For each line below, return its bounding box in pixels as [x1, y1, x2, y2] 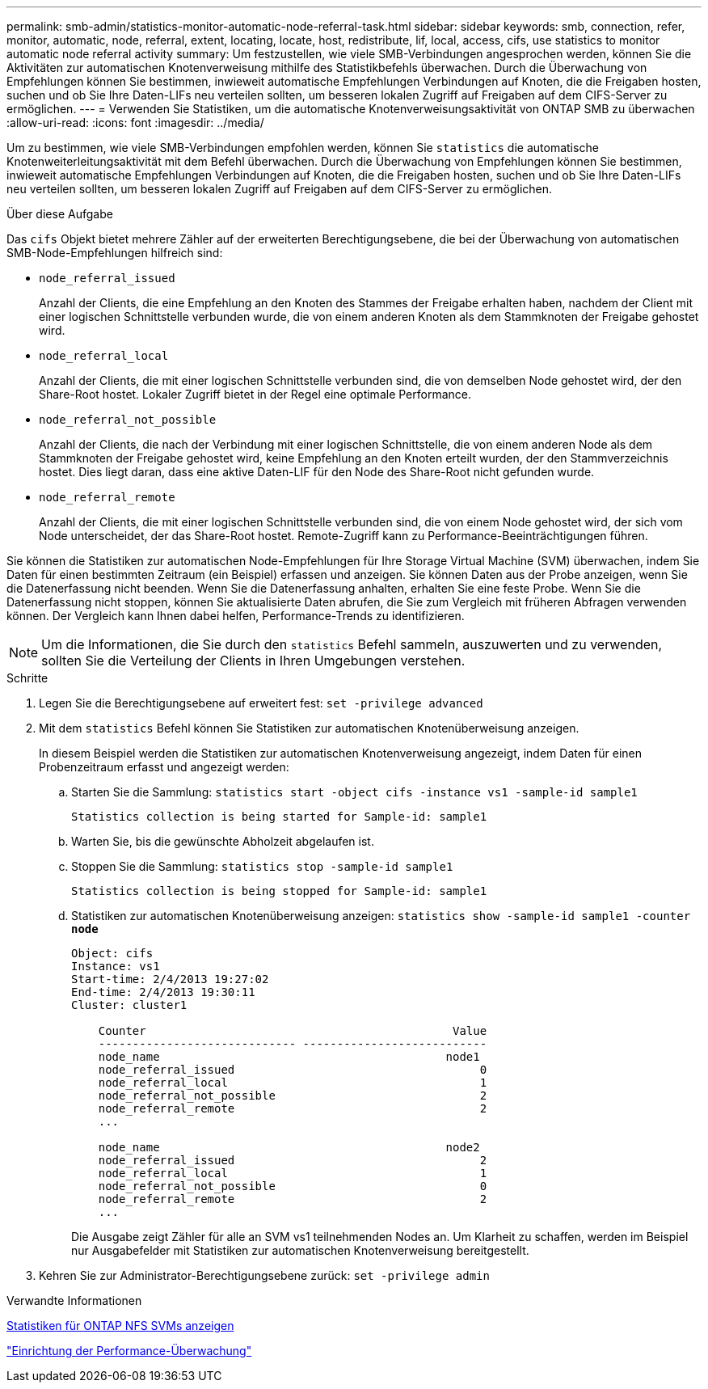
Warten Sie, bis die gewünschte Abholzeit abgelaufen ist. [71, 834, 374, 848]
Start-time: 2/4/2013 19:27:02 [71, 973, 269, 986]
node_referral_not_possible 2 [98, 1089, 487, 1102]
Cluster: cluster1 [71, 998, 188, 1011]
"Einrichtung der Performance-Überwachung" [6, 1344, 252, 1357]
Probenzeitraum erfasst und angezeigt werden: [39, 760, 289, 774]
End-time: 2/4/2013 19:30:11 [71, 986, 255, 998]
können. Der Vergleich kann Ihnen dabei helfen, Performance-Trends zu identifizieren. [6, 609, 465, 623]
